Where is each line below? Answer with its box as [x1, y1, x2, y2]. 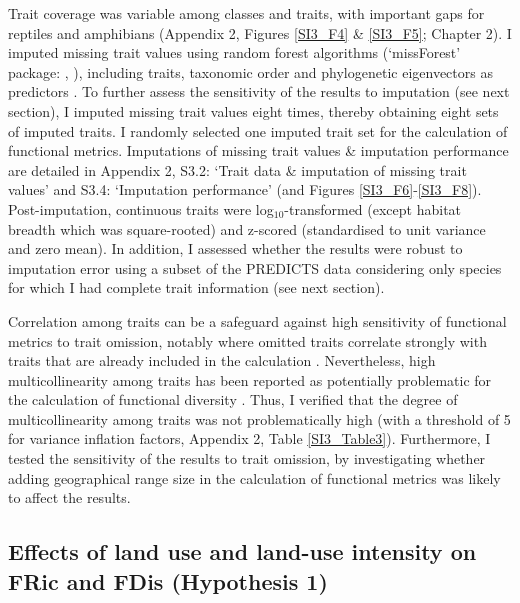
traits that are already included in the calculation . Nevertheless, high [8, 350, 436, 371]
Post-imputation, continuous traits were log [8, 198, 274, 219]
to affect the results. [8, 487, 131, 508]
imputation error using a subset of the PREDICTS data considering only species [8, 257, 502, 278]
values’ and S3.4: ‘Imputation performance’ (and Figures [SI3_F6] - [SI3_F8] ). [8, 179, 482, 200]
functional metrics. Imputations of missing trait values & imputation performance [8, 140, 509, 161]
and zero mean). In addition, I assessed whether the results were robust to [8, 238, 463, 259]
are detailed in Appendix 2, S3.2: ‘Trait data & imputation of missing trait [8, 159, 467, 180]
